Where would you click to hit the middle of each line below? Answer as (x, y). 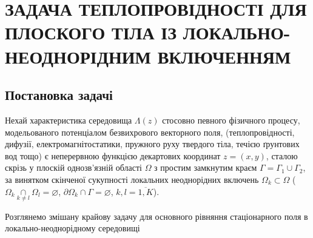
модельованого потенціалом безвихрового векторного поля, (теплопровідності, (150, 132)
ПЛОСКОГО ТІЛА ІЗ (91, 32)
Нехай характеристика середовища (69, 120)
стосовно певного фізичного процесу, (231, 120)
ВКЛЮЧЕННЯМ (224, 56)
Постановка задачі (59, 95)
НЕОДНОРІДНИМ (78, 56)
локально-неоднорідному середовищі (72, 228)
